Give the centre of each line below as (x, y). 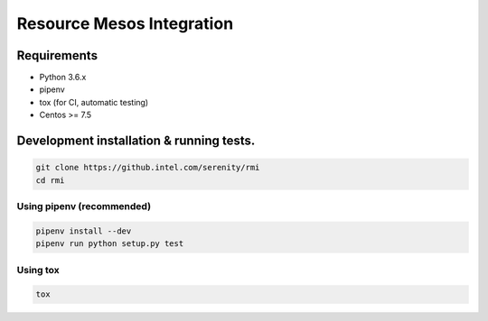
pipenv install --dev (84, 231)
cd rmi (50, 180)
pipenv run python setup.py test (110, 244)
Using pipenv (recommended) (84, 206)
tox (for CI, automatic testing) (94, 102)
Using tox (38, 270)
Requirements (57, 55)
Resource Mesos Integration (125, 23)
